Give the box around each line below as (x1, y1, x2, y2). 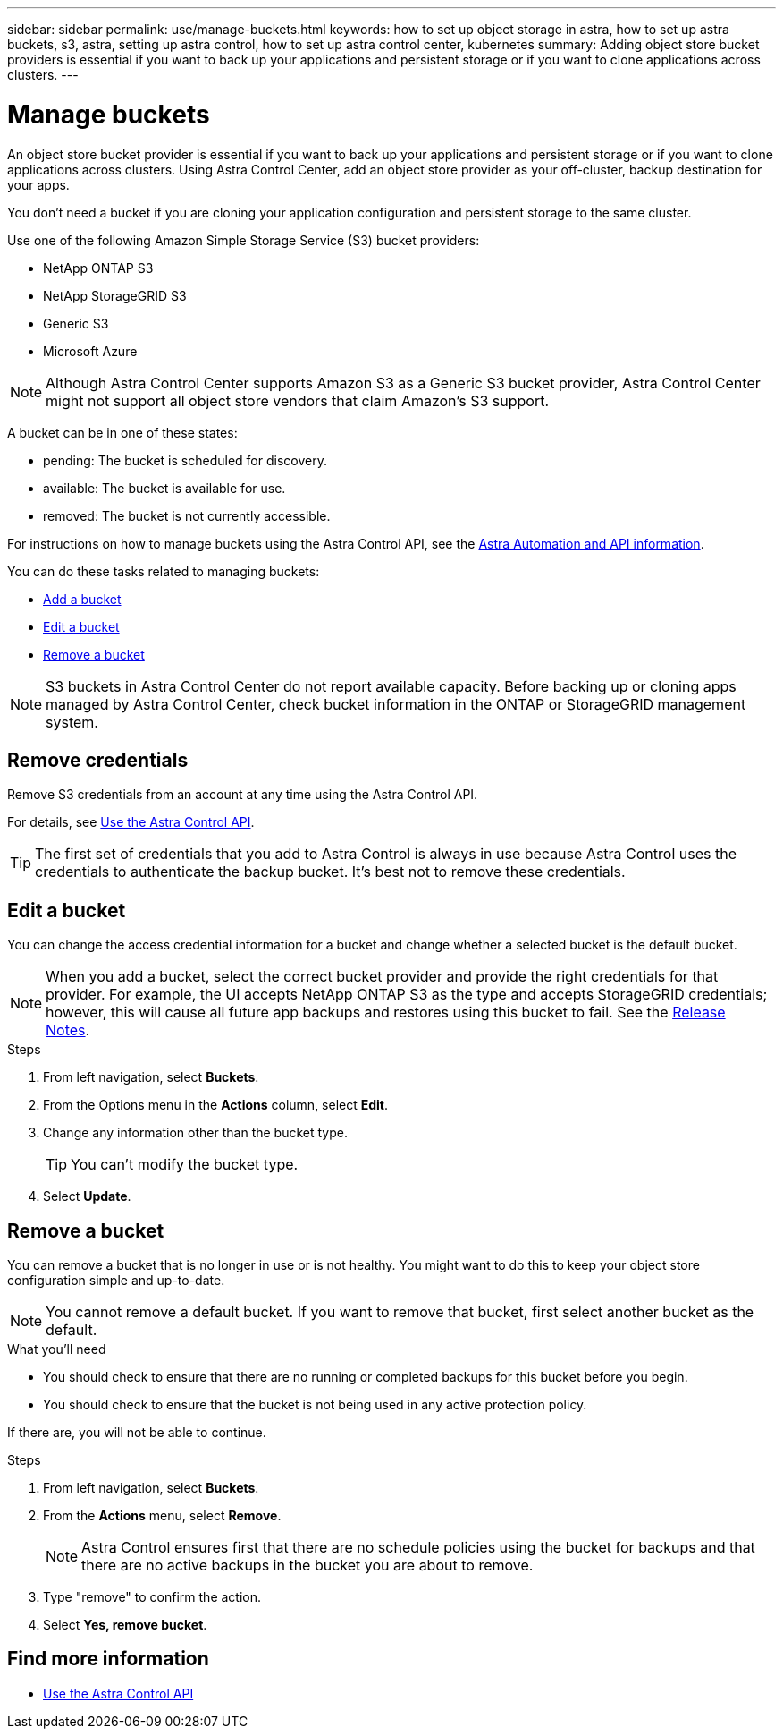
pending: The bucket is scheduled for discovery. (43, 452, 327, 468)
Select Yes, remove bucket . (43, 1617, 207, 1633)
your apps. (7, 176, 70, 192)
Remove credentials (7, 748, 189, 771)
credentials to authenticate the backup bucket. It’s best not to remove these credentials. (35, 863, 626, 881)
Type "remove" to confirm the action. (43, 1589, 262, 1605)
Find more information (7, 1647, 209, 1671)
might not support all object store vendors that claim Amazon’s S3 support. (46, 391, 549, 410)
